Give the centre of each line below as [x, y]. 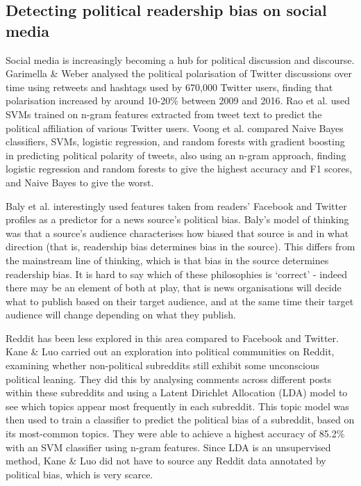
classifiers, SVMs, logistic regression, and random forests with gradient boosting [175, 141]
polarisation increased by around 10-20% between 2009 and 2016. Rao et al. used [178, 100]
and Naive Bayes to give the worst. [80, 182]
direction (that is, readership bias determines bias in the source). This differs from [180, 246]
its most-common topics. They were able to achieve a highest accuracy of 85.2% [175, 434]
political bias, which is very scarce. [79, 474]
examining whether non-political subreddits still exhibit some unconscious [163, 365]
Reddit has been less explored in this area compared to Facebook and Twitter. [172, 338]
